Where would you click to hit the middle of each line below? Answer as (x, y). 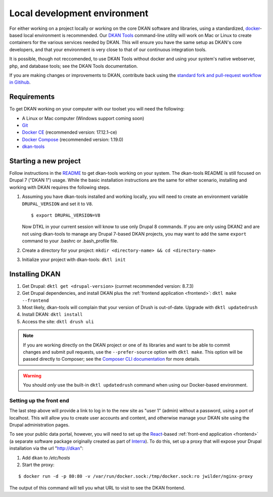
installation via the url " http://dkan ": (46, 448)
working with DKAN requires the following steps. (60, 187)
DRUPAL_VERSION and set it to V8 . (58, 204)
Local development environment (79, 13)
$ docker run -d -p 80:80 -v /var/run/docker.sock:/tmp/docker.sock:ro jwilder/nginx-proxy (135, 476)
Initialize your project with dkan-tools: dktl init (74, 259)
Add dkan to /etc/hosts (46, 457)
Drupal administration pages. (39, 425)
